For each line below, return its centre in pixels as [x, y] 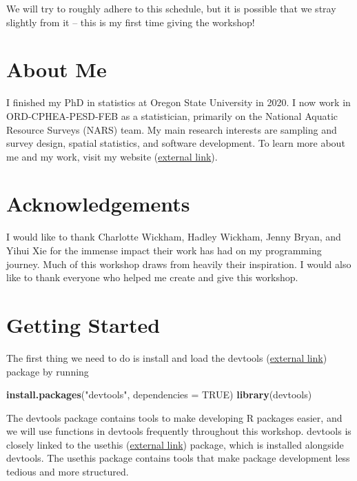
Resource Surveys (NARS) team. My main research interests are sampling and [172, 129]
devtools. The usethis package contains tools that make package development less [178, 458]
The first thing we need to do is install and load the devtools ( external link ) [167, 357]
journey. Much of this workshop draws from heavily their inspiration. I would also [179, 264]
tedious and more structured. [68, 472]
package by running [48, 371]
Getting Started [83, 324]
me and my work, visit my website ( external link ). [112, 156]
